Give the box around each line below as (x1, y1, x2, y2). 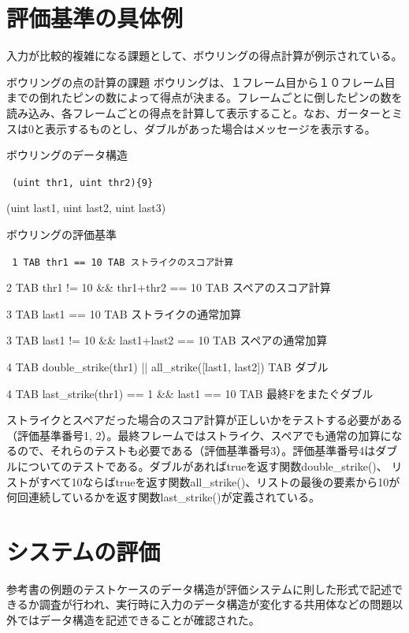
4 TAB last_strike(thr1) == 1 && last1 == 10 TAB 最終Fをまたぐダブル (6, 385, 374, 401)
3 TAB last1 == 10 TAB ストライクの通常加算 (6, 305, 242, 322)
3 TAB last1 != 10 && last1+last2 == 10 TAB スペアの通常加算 (6, 332, 328, 348)
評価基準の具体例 (6, 2, 184, 34)
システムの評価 (6, 534, 161, 567)
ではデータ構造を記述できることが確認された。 (17, 612, 260, 628)
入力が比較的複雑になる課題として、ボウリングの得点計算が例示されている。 (6, 47, 403, 64)
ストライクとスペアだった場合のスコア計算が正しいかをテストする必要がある (6, 411, 403, 428)
